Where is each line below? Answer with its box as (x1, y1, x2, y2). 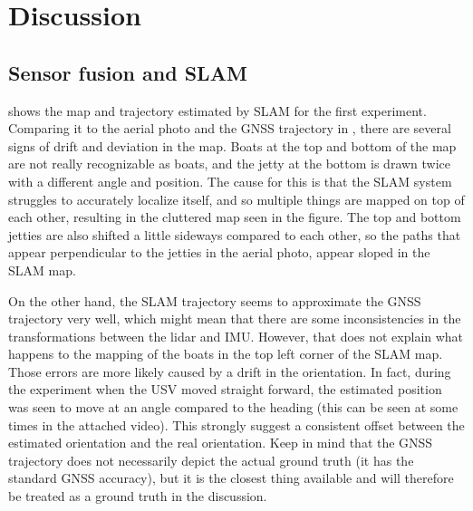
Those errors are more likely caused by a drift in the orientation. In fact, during (8, 362, 451, 381)
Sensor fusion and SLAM (8, 58, 247, 86)
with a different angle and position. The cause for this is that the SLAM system (8, 171, 452, 190)
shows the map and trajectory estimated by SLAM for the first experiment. (8, 101, 427, 120)
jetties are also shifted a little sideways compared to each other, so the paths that (8, 225, 461, 244)
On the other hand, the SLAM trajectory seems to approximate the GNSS (8, 291, 421, 310)
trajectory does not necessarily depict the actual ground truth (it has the (8, 450, 414, 469)
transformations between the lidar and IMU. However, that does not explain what (8, 326, 464, 345)
